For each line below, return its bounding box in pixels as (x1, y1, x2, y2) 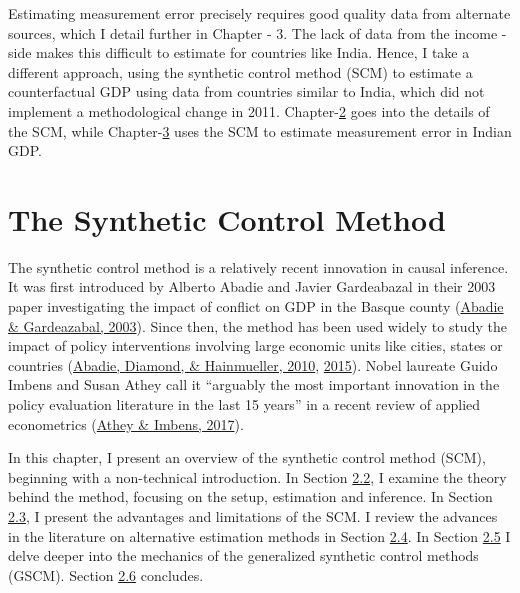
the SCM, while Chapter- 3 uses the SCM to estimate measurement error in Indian (8, 120, 512, 141)
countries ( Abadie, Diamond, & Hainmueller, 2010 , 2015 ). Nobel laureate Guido (8, 354, 498, 375)
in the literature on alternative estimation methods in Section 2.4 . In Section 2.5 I (8, 525, 511, 546)
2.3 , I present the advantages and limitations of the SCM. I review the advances (8, 506, 498, 526)
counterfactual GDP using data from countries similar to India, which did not (8, 81, 485, 102)
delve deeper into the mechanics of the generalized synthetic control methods (8, 545, 479, 566)
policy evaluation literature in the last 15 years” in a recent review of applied (8, 394, 481, 415)
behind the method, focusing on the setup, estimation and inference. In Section (8, 486, 493, 507)
